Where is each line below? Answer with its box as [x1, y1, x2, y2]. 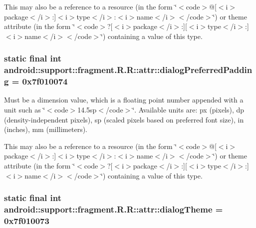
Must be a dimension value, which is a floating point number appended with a [4, 94, 244, 105]
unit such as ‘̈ [4, 104, 45, 115]
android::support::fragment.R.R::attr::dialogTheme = [4, 203, 223, 215]
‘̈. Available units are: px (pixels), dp [132, 104, 245, 115]
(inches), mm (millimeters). [4, 124, 88, 134]
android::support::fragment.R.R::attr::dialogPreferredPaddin [4, 63, 253, 76]
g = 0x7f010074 [4, 75, 68, 87]
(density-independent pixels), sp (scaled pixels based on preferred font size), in [4, 114, 244, 124]
